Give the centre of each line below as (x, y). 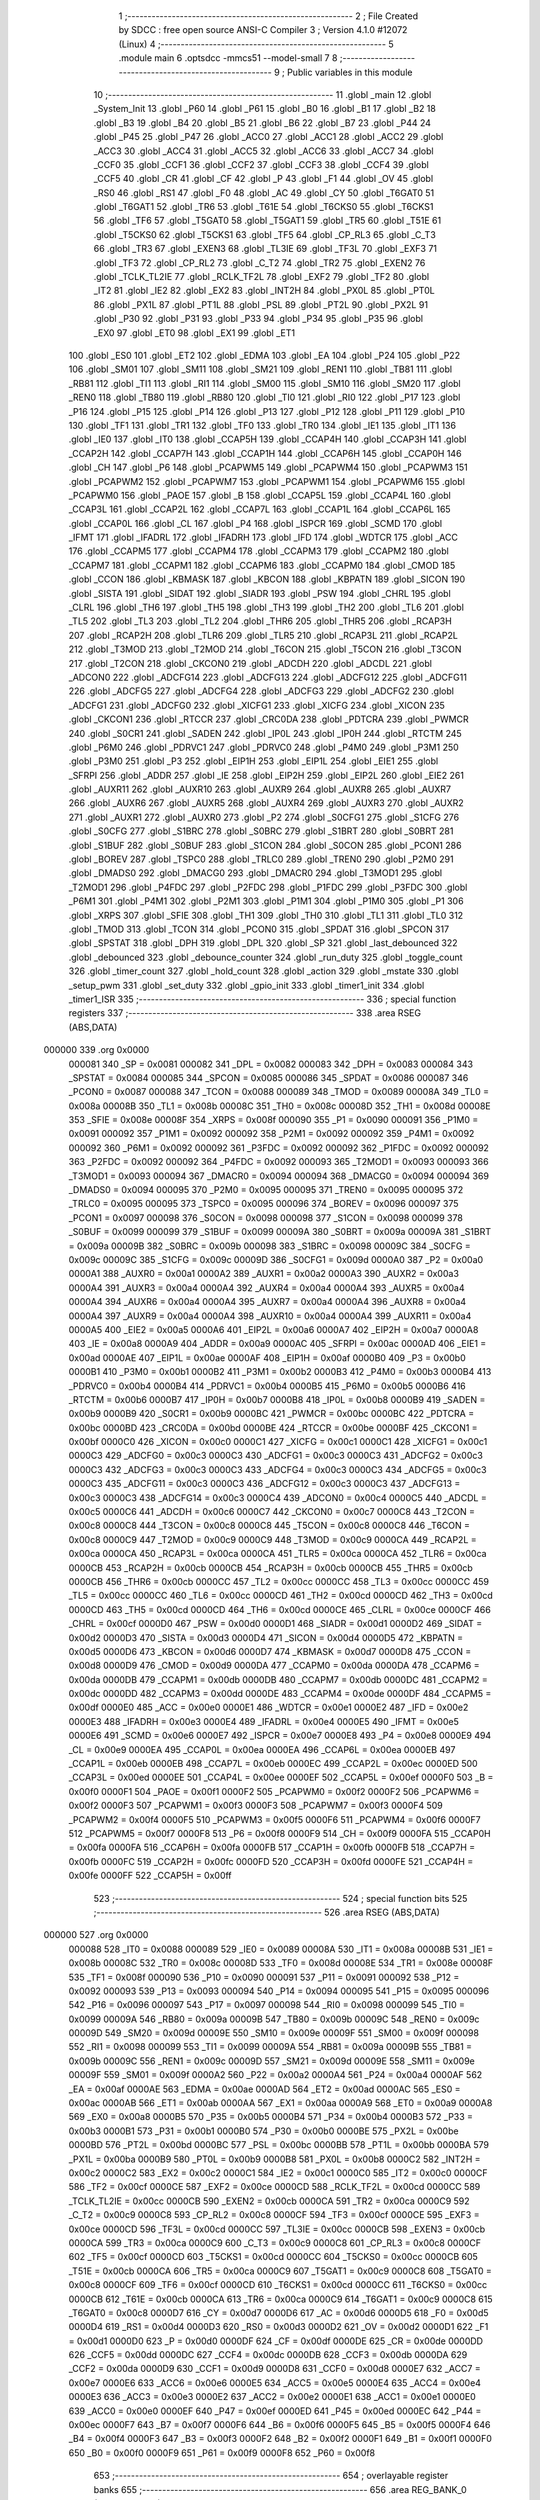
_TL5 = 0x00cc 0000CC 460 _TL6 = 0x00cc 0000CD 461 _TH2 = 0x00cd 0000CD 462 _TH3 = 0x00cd (281, 1596)
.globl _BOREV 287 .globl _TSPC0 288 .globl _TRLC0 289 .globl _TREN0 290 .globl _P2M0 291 (261, 859)
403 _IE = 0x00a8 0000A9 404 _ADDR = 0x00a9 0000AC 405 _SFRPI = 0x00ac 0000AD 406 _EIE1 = (277, 1344)
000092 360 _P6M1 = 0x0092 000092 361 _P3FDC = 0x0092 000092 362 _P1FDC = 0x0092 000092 (279, 1147)
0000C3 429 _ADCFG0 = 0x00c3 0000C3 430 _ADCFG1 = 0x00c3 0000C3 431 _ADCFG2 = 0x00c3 (276, 1456)
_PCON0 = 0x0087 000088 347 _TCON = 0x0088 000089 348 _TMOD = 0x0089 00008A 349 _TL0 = (279, 1092)
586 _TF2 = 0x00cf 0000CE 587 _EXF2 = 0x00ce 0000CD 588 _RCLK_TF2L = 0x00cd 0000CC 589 (274, 2187)
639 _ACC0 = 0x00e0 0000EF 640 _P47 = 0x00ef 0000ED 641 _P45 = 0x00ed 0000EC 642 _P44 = (275, 2411)
